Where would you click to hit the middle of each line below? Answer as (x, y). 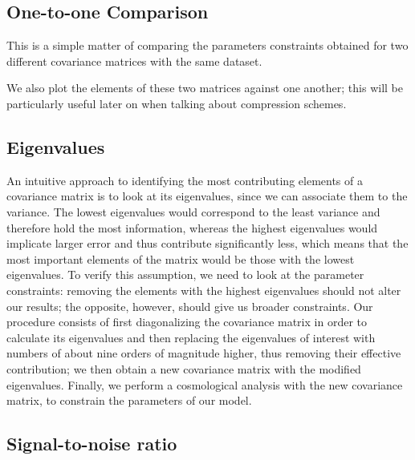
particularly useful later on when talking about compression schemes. (177, 103)
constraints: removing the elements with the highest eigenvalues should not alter (204, 290)
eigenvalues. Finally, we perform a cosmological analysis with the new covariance (205, 384)
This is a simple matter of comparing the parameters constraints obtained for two (207, 45)
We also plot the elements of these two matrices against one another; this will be (205, 88)
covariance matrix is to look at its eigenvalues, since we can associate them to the (207, 196)
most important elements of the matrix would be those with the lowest (181, 258)
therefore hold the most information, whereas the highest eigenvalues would (192, 227)
